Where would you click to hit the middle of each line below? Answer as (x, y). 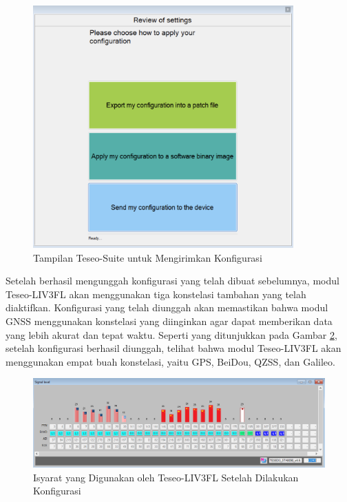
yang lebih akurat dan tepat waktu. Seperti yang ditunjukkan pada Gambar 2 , (171, 334)
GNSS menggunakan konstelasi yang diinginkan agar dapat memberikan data (169, 321)
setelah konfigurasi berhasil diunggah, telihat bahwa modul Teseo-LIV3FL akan (173, 348)
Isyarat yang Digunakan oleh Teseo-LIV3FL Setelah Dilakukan (166, 477)
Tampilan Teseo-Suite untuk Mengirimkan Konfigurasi (148, 257)
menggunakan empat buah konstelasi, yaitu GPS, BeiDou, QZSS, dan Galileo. (170, 361)
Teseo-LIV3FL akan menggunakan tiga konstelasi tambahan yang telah (156, 294)
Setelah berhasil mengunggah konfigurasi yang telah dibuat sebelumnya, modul (172, 281)
